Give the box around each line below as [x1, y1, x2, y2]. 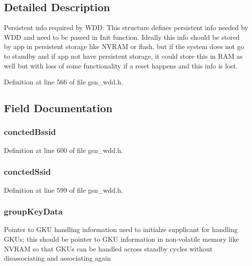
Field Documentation [4, 100, 113, 116]
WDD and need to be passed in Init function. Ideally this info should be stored [4, 32, 240, 42]
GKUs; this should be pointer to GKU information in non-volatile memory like [4, 233, 239, 244]
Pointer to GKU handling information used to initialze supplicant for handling [4, 224, 238, 234]
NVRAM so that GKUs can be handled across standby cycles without [4, 243, 213, 253]
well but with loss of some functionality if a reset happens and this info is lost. [4, 60, 238, 70]
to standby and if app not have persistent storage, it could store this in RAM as [4, 50, 243, 61]
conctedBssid [4, 126, 56, 138]
